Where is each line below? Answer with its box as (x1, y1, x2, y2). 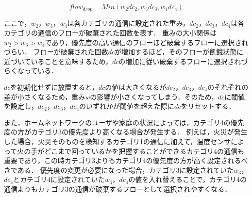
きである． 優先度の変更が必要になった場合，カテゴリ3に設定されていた (4, 164, 234, 175)
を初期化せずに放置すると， (10, 82, 99, 92)
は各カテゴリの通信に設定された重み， (67, 18, 190, 28)
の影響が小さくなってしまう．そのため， (90, 91, 218, 101)
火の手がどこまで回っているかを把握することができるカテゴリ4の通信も (17, 146, 244, 156)
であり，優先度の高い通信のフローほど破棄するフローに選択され (45, 37, 249, 47)
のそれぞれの (207, 82, 249, 92)
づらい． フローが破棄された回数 (4, 47, 108, 57)
